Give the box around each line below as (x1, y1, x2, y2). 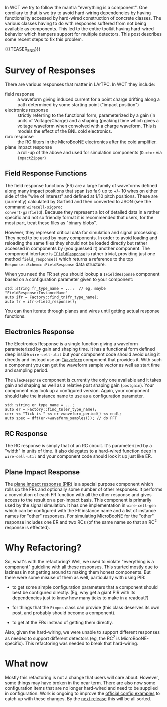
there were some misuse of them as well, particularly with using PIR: (5, 574, 146, 580)
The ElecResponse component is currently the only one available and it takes (5, 377, 161, 383)
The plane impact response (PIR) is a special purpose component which (5, 481, 153, 487)
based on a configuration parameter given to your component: (5, 276, 133, 282)
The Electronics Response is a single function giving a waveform (5, 341, 138, 347)
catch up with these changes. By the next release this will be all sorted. (5, 696, 151, 702)
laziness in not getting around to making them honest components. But (5, 569, 151, 575)
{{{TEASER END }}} (5, 46, 41, 53)
